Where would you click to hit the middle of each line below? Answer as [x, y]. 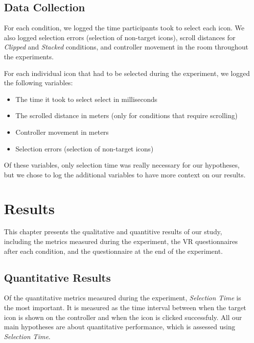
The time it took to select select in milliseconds [86, 99]
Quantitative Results [58, 277]
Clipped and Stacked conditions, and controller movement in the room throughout [126, 47]
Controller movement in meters [62, 132]
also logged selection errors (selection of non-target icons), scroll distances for [120, 37]
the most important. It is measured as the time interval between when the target [125, 307]
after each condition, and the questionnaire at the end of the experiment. [114, 251]
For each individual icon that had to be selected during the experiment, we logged [127, 73]
